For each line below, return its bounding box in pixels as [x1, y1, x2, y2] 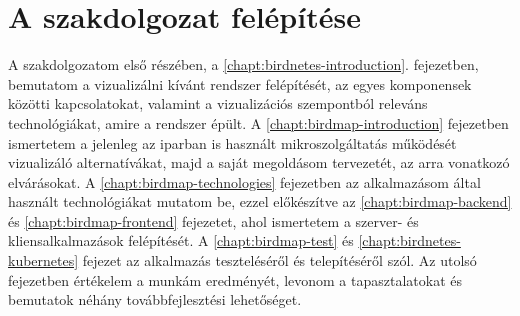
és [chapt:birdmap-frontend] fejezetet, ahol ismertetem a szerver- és [8, 210, 419, 231]
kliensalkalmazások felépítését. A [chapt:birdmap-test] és [8, 230, 354, 251]
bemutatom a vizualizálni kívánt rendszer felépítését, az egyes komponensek [8, 73, 472, 94]
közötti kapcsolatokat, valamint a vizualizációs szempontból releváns [8, 93, 428, 114]
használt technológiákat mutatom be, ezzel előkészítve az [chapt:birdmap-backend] [8, 191, 512, 212]
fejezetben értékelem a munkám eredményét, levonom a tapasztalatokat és [8, 269, 462, 290]
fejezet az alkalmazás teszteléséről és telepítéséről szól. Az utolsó [82, 250, 477, 271]
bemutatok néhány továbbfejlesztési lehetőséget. [8, 289, 302, 310]
